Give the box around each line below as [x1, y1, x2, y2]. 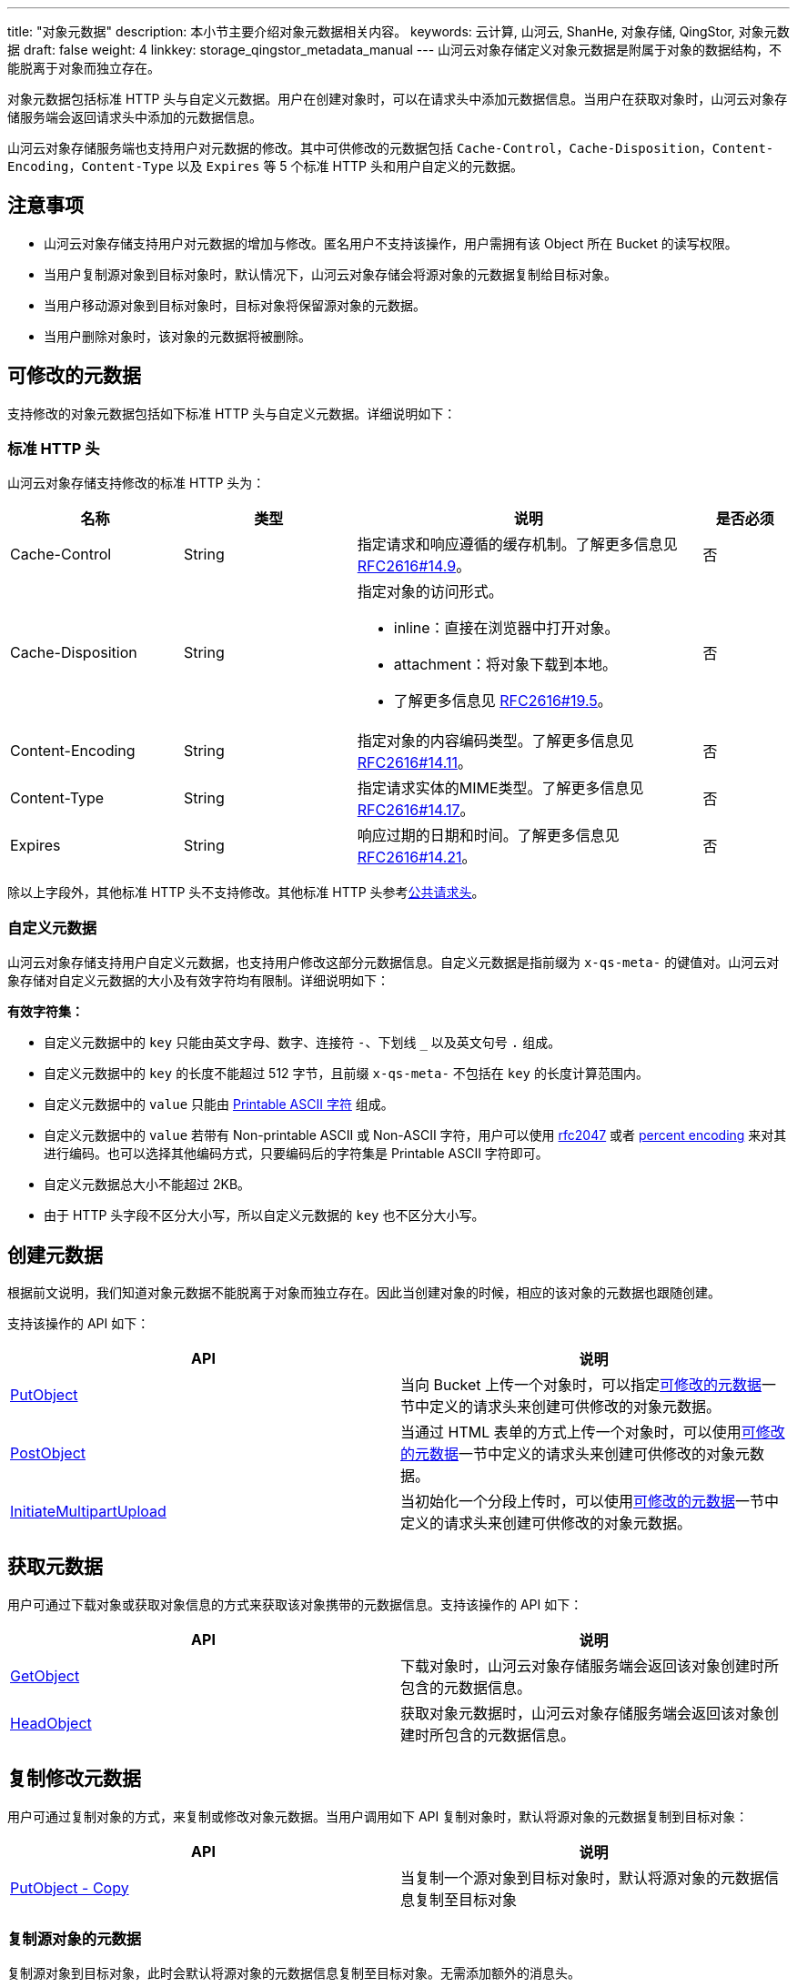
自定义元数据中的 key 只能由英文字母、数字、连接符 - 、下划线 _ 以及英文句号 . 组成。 [44, 1034, 561, 1051]
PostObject [10, 1444, 86, 1463]
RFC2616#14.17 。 [357, 801, 475, 820]
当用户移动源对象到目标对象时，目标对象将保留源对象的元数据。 [44, 297, 426, 313]
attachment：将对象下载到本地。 [393, 655, 617, 674]
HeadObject [10, 1713, 92, 1732]
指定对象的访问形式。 [357, 582, 503, 601]
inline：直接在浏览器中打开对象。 [393, 619, 620, 638]
